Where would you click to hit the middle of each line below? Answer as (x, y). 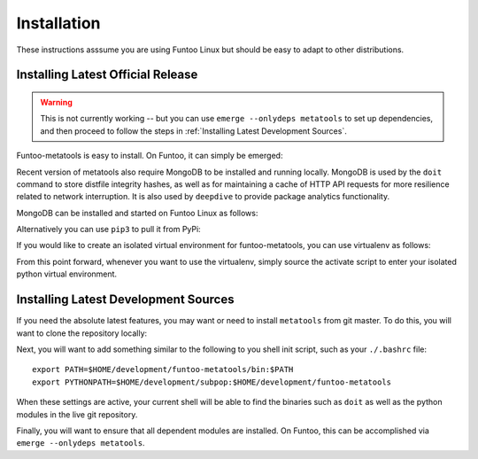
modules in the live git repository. (77, 414)
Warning (56, 102)
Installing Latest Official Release (107, 75)
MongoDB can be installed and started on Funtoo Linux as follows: (137, 213)
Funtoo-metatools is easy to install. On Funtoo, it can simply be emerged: (150, 156)
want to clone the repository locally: (82, 333)
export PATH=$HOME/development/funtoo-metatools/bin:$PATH (163, 370)
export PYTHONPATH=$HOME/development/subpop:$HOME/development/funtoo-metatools (212, 382)
